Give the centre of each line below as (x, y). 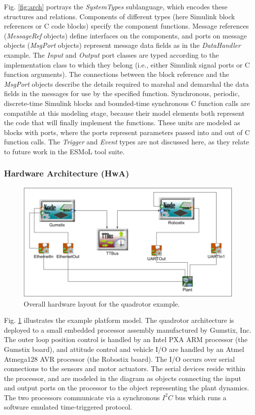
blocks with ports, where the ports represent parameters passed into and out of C (127, 132)
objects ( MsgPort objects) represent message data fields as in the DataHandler (122, 45)
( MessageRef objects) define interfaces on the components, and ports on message (126, 35)
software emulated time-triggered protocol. (68, 407)
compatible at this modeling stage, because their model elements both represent (124, 113)
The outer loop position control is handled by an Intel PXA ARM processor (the (126, 339)
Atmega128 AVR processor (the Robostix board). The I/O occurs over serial (119, 359)
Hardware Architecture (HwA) (67, 173)
